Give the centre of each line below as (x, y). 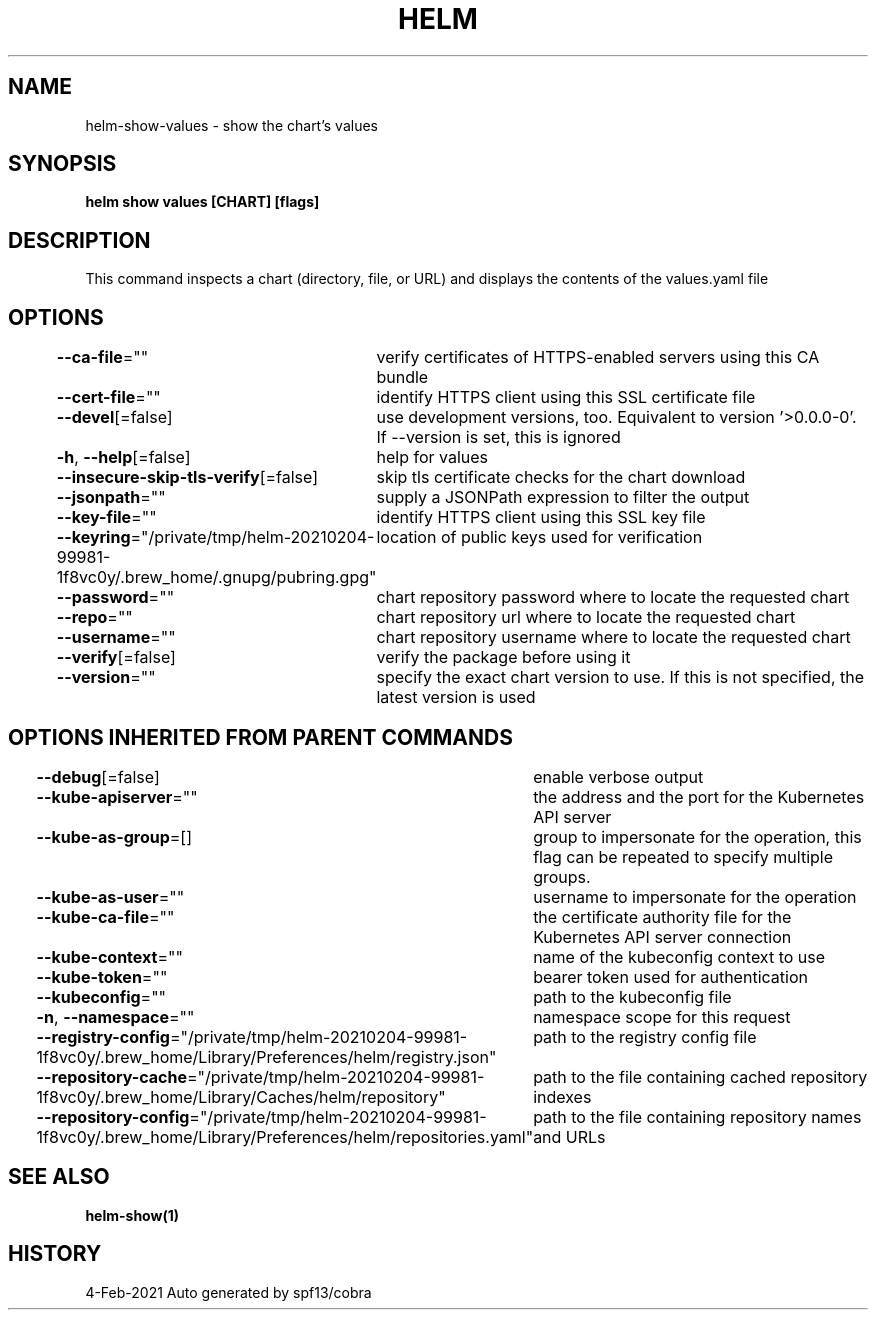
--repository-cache (111, 1076)
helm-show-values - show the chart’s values (231, 125)
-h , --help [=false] (123, 457)
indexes (562, 1096)
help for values (432, 457)
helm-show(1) (132, 1215)
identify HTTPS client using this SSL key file (541, 517)
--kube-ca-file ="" (105, 916)
